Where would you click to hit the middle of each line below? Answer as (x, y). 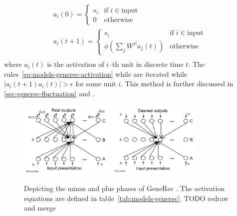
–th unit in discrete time (146, 64)
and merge (40, 208)
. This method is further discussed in (177, 84)
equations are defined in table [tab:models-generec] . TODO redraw (126, 198)
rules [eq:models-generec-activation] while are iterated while (96, 74)
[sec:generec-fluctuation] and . (49, 93)
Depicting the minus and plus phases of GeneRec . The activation (124, 188)
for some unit (96, 84)
